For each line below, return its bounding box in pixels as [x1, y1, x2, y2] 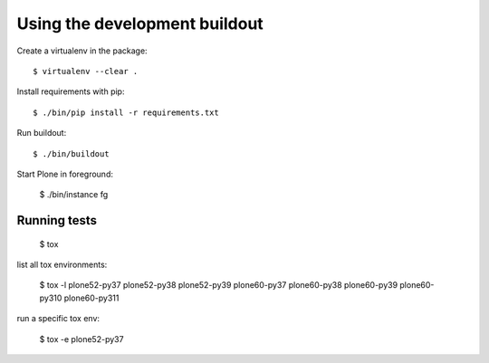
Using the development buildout [16, 14, 264, 33]
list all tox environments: [16, 259, 108, 271]
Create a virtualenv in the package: [16, 45, 149, 56]
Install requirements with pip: [16, 86, 125, 97]
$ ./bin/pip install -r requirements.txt [33, 107, 219, 118]
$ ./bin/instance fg [39, 189, 109, 200]
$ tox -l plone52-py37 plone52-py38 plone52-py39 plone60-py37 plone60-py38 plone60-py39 [39, 280, 398, 291]
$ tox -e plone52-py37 [39, 333, 124, 344]
